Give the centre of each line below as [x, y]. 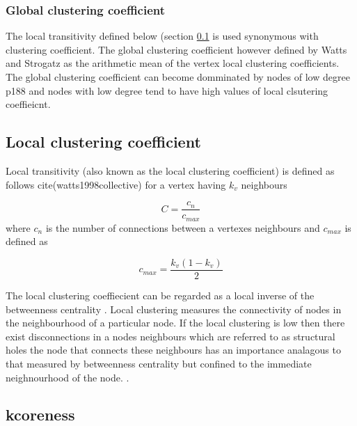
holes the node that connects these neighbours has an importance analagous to [173, 350]
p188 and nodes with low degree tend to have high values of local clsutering [167, 90]
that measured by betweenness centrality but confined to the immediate [159, 363]
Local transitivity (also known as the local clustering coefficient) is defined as [170, 170]
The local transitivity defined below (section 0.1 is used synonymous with [162, 36]
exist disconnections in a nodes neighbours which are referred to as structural [170, 336]
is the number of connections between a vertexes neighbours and [183, 227]
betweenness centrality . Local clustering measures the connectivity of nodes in [174, 309]
